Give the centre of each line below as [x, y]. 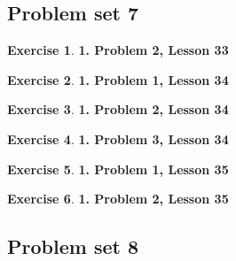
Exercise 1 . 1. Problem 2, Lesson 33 [118, 50]
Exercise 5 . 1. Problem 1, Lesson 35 [118, 169]
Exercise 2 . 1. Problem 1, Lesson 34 [118, 79]
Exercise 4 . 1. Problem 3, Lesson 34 [118, 138]
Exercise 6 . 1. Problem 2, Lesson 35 [118, 199]
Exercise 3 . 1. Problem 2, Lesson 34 [118, 109]
